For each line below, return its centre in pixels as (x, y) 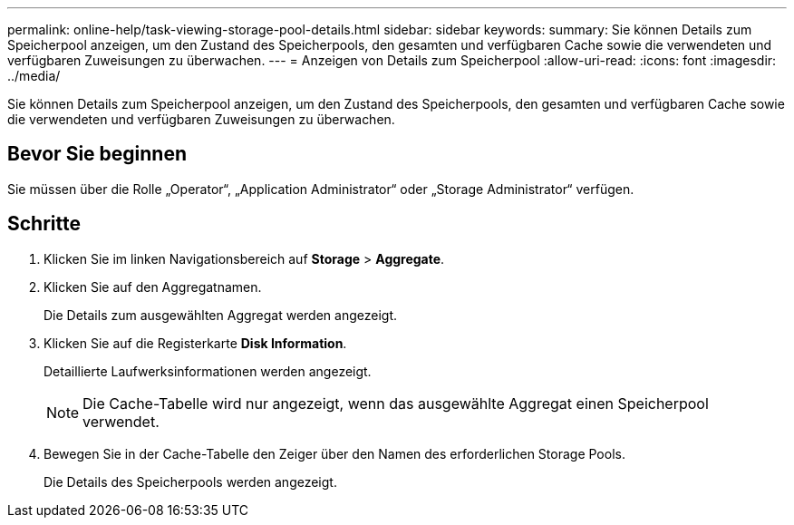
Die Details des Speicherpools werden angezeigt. (190, 481)
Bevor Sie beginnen (97, 154)
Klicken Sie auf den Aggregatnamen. (153, 287)
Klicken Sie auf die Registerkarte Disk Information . (195, 343)
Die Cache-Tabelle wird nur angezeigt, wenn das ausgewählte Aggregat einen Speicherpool (396, 403)
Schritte (44, 224)
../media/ (34, 76)
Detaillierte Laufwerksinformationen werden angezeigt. (208, 371)
